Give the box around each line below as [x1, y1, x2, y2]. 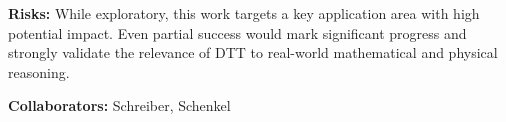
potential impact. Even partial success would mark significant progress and [8, 22, 467, 43]
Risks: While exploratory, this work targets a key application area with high [8, 3, 480, 23]
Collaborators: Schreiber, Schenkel [8, 95, 231, 116]
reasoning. [8, 61, 70, 82]
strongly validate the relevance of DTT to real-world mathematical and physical [8, 42, 498, 63]
